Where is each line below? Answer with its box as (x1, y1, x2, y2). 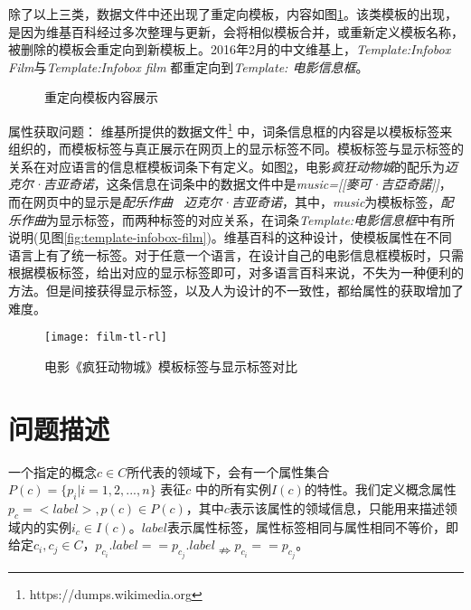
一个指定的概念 (8, 462, 97, 481)
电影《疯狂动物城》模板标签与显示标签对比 (44, 356, 297, 375)
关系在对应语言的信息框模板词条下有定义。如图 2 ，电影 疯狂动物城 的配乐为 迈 (8, 156, 457, 175)
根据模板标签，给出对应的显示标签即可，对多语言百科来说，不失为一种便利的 (8, 263, 464, 282)
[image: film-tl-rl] (44, 331, 168, 344)
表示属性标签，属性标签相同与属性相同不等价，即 (167, 517, 458, 536)
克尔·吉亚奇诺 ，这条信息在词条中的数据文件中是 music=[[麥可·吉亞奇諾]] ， (8, 174, 452, 193)
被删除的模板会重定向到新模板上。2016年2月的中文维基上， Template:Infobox (8, 40, 451, 59)
